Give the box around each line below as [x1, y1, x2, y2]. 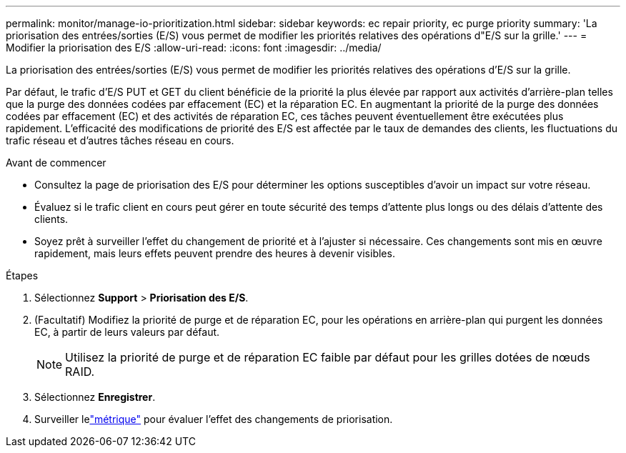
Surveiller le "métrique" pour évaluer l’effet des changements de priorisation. [34, 413, 393, 425]
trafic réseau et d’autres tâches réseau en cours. [6, 134, 234, 146]
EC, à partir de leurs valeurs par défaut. [34, 326, 220, 338]
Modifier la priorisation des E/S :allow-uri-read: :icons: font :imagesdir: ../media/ [6, 41, 382, 54]
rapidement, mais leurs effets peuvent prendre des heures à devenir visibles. [34, 247, 395, 259]
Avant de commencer [6, 156, 106, 169]
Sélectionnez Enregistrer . [34, 391, 156, 403]
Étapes [6, 269, 39, 282]
